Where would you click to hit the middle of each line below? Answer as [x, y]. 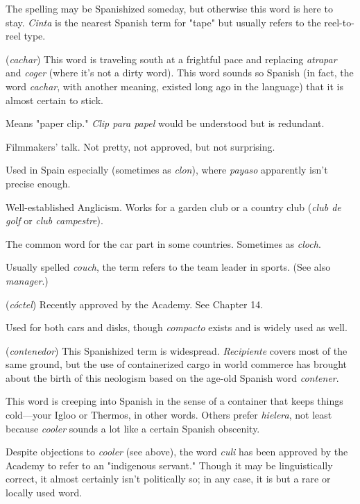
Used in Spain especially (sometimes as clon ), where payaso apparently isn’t [167, 170]
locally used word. [44, 493]
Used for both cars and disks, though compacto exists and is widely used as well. [177, 327]
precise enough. [38, 183]
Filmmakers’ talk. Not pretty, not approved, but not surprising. [140, 146]
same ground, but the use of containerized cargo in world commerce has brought [176, 364]
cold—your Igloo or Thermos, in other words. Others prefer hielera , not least [169, 415]
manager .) [27, 280]
